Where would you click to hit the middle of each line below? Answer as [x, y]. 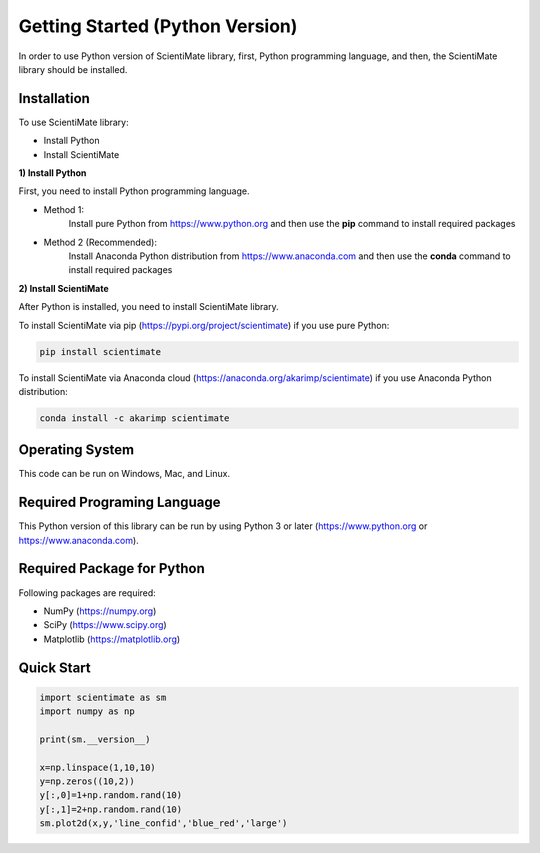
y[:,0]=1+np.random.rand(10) [111, 795]
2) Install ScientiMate [63, 288]
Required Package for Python [111, 568]
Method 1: [64, 209]
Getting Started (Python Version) [158, 26]
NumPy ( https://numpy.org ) [100, 611]
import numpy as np [87, 711]
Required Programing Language [119, 502]
